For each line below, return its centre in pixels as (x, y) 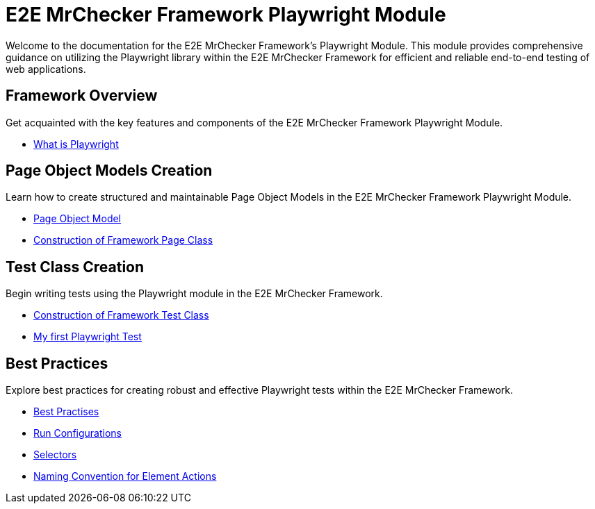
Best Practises (66, 412)
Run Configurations (78, 433)
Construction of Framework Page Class (123, 240)
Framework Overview (82, 96)
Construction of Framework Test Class (121, 315)
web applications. (46, 69)
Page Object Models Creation (109, 171)
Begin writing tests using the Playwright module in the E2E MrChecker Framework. (194, 294)
